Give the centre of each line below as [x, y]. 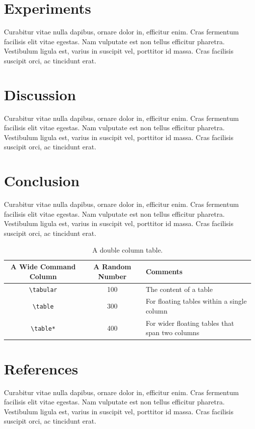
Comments [164, 271]
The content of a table [179, 289]
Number [112, 276]
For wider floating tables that [190, 323]
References [41, 368]
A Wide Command [43, 267]
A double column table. [127, 249]
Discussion [40, 94]
